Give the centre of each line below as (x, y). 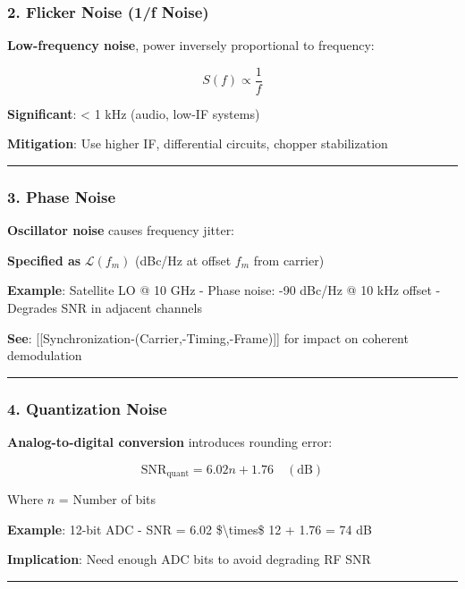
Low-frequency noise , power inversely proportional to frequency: (191, 45)
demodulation (45, 355)
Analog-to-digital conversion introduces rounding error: (170, 442)
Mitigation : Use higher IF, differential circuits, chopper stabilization (198, 143)
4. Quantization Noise (87, 408)
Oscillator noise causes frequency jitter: (121, 230)
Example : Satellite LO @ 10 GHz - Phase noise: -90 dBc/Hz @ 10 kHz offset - (224, 290)
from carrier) (289, 260)
